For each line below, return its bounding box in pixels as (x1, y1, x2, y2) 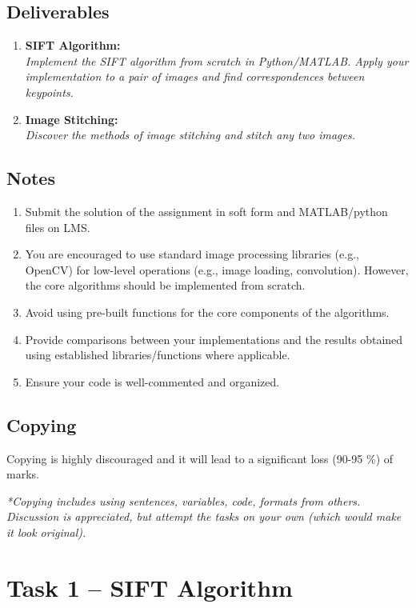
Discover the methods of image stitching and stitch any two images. (25, 126, 356, 143)
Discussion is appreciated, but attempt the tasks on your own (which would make (6, 508, 402, 525)
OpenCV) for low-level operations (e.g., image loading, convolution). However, (25, 261, 409, 278)
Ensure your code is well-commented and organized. (25, 373, 280, 390)
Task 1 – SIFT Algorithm (6, 570, 293, 603)
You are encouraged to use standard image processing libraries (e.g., (25, 246, 359, 262)
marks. (6, 466, 39, 482)
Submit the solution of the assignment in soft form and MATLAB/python (25, 202, 388, 219)
